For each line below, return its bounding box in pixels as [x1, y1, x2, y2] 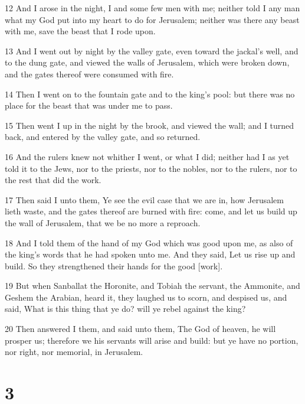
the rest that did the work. [5, 174, 101, 186]
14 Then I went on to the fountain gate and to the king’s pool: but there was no [5, 87, 295, 100]
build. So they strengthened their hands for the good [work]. [5, 259, 223, 272]
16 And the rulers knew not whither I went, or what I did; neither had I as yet [5, 150, 290, 162]
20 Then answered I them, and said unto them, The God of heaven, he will [5, 322, 276, 335]
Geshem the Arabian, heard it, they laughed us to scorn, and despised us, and [5, 291, 287, 303]
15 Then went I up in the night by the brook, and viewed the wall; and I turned [5, 119, 294, 131]
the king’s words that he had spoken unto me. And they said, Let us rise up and [5, 248, 296, 260]
